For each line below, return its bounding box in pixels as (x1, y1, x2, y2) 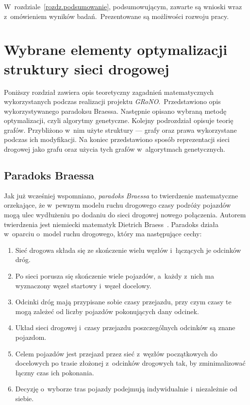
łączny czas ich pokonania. (15, 367, 94, 377)
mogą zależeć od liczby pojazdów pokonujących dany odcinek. (15, 306, 199, 316)
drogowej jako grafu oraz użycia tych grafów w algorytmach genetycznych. (4, 144, 225, 154)
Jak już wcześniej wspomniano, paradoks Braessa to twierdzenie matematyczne (4, 190, 238, 200)
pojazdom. (15, 332, 47, 342)
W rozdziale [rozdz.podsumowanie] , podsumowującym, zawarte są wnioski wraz (4, 1, 242, 11)
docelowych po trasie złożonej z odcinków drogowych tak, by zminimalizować (15, 358, 246, 368)
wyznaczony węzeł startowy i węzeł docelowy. (15, 280, 151, 290)
